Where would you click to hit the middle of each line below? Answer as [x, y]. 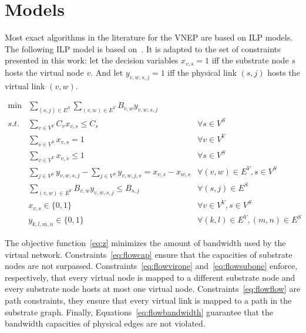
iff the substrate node [250, 60]
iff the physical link [202, 72]
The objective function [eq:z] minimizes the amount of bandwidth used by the [145, 243]
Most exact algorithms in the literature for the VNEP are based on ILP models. [149, 37]
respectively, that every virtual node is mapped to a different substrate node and [150, 277]
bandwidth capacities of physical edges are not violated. [105, 323]
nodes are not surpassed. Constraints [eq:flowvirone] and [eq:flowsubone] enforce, [151, 266]
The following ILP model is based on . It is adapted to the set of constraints [143, 48]
